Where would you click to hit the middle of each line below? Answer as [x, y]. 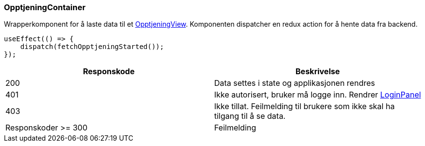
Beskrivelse [318, 72]
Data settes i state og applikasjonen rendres [295, 83]
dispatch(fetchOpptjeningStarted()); [92, 47]
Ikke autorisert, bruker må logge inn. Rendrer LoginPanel [318, 95]
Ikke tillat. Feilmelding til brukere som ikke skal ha [305, 106]
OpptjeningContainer [45, 7]
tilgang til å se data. [250, 116]
